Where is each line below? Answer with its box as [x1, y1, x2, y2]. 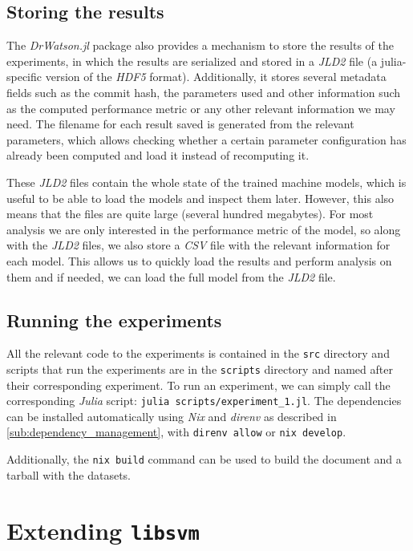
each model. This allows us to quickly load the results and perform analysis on [6, 252, 392, 269]
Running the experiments [6, 307, 222, 332]
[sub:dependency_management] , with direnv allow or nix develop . [6, 423, 346, 440]
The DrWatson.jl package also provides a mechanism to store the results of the [6, 37, 394, 54]
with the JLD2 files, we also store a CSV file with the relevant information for [6, 237, 391, 253]
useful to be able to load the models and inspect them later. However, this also [6, 189, 395, 206]
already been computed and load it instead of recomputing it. [6, 147, 310, 164]
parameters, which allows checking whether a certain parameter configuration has [6, 131, 407, 148]
